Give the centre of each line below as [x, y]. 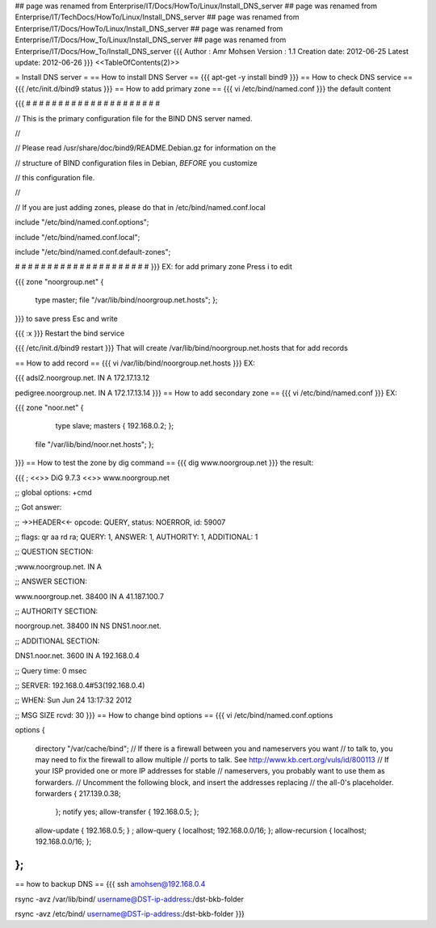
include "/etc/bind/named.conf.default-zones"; [93, 252]
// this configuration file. [55, 178]
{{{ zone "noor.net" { [49, 407]
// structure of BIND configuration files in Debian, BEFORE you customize [136, 162]
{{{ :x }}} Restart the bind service [70, 333]
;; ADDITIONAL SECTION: [57, 641]
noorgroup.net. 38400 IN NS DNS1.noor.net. [88, 626]
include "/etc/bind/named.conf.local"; [78, 237]
